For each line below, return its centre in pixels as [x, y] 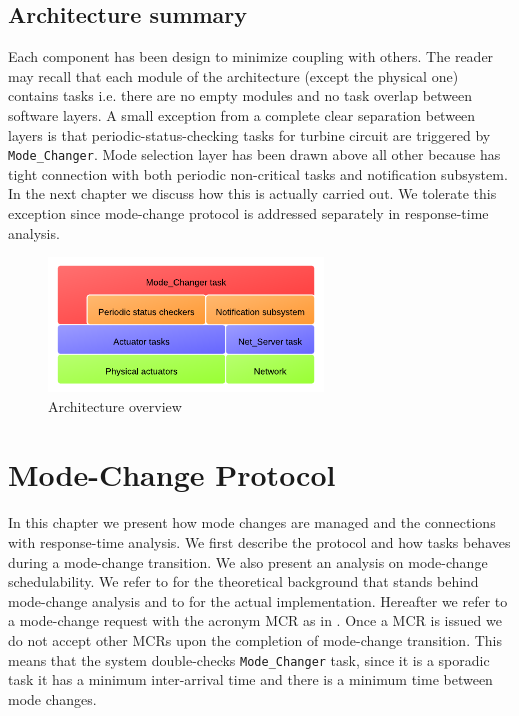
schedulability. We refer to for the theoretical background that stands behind [243, 581]
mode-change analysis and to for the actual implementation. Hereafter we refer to [258, 600]
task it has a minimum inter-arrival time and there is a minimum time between [250, 679]
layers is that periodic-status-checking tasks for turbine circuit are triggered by [249, 134]
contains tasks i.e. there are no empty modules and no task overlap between [240, 95]
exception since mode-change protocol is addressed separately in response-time [248, 213]
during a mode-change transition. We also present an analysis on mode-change [248, 561]
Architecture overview [115, 405]
